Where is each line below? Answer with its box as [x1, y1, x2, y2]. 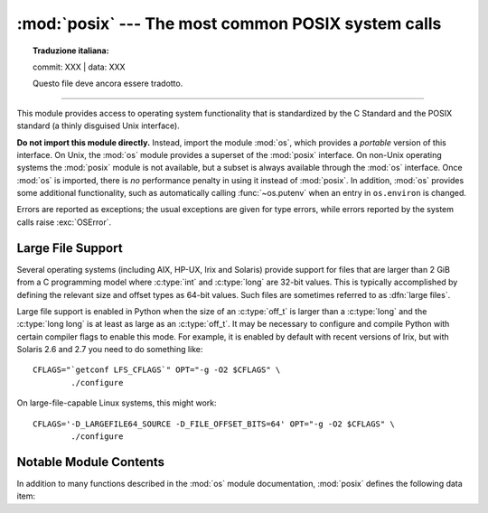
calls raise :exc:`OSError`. [16, 217, 112, 228]
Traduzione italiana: [33, 45, 109, 56]
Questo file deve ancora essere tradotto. [33, 78, 183, 89]
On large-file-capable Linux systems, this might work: [16, 397, 217, 408]
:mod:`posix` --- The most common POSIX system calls [16, 14, 442, 33]
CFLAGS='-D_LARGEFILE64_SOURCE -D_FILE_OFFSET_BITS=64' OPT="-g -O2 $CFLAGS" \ [33, 418, 395, 429]
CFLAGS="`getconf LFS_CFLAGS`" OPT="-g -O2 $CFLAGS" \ [33, 365, 281, 375]
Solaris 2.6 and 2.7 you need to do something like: [16, 344, 203, 355]
